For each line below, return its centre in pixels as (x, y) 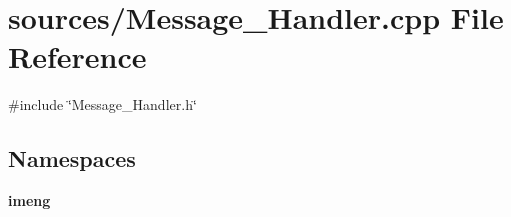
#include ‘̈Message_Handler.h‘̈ (102, 104)
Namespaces (72, 158)
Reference (77, 56)
